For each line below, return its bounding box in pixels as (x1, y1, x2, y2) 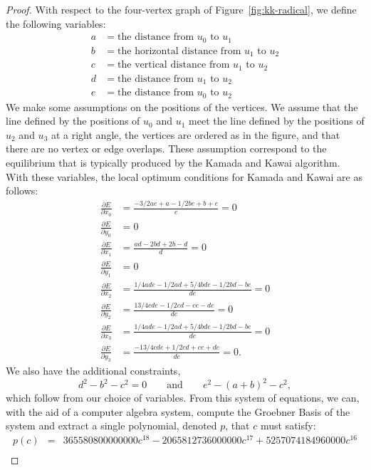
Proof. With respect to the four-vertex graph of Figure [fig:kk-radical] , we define (6, 2, 357, 16)
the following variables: (6, 16, 106, 31)
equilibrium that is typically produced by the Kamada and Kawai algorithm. (6, 155, 340, 169)
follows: (6, 183, 38, 198)
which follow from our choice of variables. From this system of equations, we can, (6, 390, 360, 405)
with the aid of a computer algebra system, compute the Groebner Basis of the (6, 404, 350, 419)
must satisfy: (260, 418, 316, 433)
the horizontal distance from (117, 46, 241, 56)
